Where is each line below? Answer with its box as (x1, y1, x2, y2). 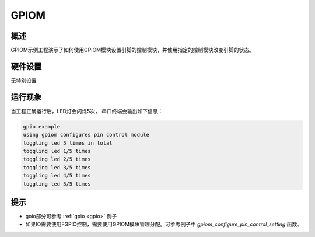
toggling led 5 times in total (23, 140, 113, 146)
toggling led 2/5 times (23, 156, 92, 163)
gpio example (23, 123, 61, 130)
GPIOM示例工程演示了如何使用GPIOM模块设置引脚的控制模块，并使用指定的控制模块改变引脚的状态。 (10, 47, 254, 54)
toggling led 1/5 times (23, 148, 92, 155)
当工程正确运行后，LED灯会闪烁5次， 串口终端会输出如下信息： (10, 107, 163, 114)
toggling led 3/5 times (23, 164, 92, 170)
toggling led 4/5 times (23, 172, 92, 179)
